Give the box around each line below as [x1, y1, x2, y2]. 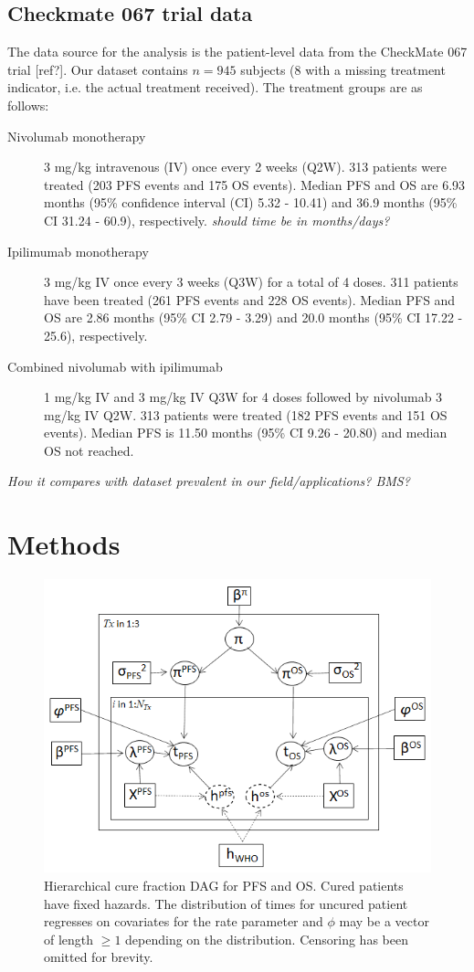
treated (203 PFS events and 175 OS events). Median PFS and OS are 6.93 [44, 174, 466, 194]
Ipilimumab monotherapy [7, 241, 149, 260]
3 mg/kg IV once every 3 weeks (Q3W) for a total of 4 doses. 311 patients [44, 272, 458, 291]
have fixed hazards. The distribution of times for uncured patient [44, 893, 408, 913]
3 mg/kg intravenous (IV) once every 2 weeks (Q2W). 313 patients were [44, 157, 447, 176]
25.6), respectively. [44, 325, 148, 344]
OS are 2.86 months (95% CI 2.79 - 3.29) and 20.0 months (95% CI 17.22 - [44, 308, 463, 327]
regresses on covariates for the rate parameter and [44, 912, 323, 931]
